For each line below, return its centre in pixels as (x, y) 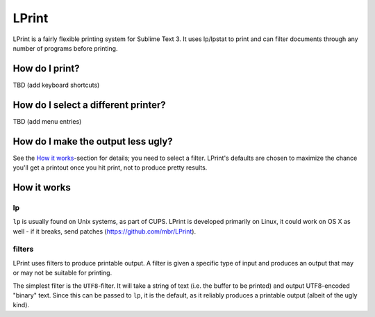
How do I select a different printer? (89, 105)
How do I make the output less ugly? (93, 141)
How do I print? (46, 68)
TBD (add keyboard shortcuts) (56, 85)
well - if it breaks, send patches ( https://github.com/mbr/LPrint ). (105, 231)
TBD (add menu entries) (47, 121)
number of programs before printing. (65, 48)
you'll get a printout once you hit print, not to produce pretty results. (110, 168)
